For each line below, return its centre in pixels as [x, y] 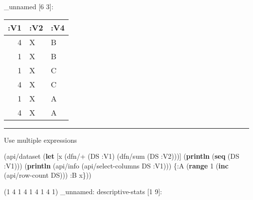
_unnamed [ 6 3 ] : [29, 6]
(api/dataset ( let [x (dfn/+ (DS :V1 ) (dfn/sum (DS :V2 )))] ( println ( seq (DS [122, 156]
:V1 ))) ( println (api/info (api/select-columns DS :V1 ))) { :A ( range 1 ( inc [116, 165]
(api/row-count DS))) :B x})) [48, 175]
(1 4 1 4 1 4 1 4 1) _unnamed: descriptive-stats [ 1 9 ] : [83, 191]
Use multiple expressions [41, 140]
